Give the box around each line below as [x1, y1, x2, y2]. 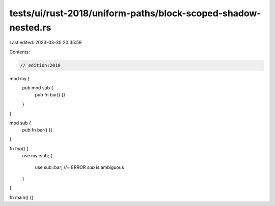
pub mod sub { [22, 85, 53, 91]
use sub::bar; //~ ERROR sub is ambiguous [35, 164, 124, 170]
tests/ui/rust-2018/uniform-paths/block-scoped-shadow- [9, 8, 261, 19]
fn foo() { [9, 145, 29, 152]
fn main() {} [9, 194, 34, 200]
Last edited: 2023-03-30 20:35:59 [9, 40, 82, 46]
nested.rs [9, 22, 51, 33]
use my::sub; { [22, 153, 53, 159]
